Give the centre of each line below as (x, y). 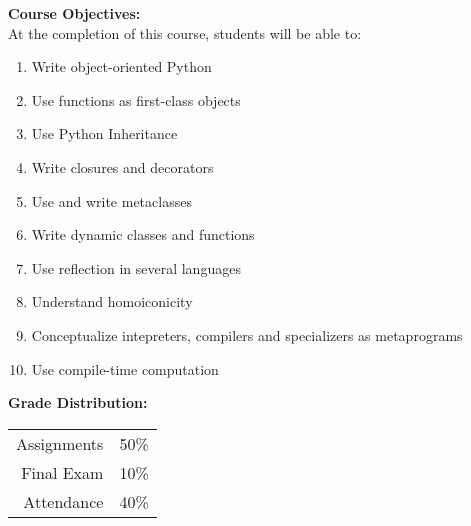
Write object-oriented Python (121, 66)
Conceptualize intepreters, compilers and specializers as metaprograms (247, 334)
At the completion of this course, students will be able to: (185, 32)
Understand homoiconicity (112, 301)
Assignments (60, 443)
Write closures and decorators (122, 166)
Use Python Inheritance (104, 133)
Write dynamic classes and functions (143, 234)
